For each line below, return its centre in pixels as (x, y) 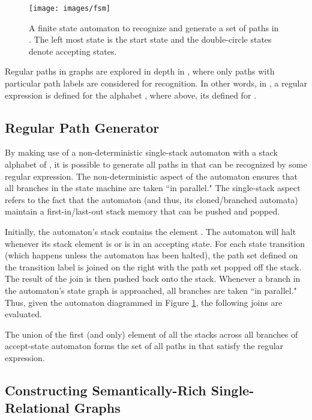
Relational (37, 408)
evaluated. (23, 314)
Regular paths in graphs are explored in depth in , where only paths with (140, 71)
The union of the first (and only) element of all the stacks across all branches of (151, 334)
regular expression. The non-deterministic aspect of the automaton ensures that (151, 176)
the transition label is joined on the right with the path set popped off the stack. (153, 266)
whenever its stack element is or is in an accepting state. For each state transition (155, 243)
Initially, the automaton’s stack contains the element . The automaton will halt (151, 231)
